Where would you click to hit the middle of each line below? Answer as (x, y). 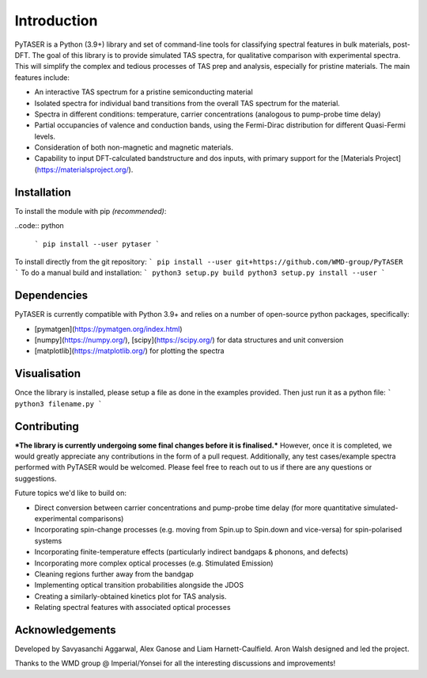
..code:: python (40, 226)
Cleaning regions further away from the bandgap (114, 573)
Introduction (56, 21)
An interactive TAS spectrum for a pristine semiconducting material (144, 92)
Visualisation (48, 373)
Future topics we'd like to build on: (70, 493)
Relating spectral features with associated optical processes (132, 608)
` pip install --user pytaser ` (97, 244)
